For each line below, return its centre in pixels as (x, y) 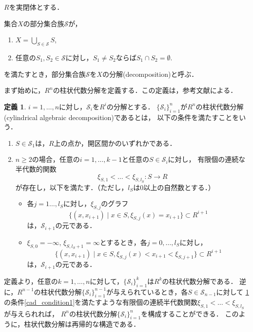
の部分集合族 (44, 23)
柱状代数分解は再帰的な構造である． (82, 324)
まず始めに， (24, 90)
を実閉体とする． (36, 7)
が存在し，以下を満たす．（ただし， (72, 187)
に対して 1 (233, 291)
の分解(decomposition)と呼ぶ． (150, 74)
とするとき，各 (123, 242)
